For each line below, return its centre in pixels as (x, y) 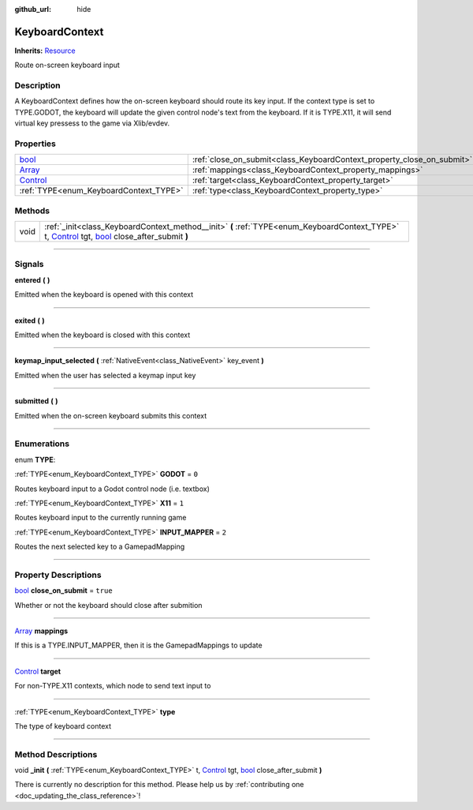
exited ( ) (30, 321)
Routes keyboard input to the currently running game (101, 518)
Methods (32, 211)
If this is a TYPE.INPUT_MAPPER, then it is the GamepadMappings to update (139, 645)
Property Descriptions (58, 575)
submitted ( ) (36, 401)
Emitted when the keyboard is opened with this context (104, 294)
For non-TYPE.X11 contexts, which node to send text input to (113, 686)
